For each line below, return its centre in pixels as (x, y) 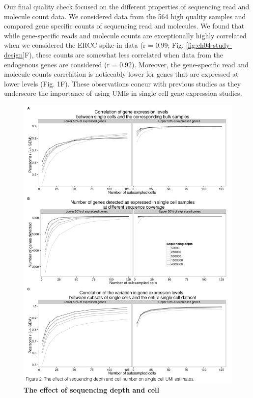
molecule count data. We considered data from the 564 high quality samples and (125, 16)
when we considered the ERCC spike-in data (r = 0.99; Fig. (94, 45)
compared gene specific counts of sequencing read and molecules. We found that (124, 26)
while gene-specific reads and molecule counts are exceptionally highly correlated (125, 35)
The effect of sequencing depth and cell (91, 389)
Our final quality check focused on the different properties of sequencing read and (127, 6)
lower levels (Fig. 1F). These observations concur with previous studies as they (123, 83)
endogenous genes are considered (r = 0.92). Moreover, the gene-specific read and (126, 64)
